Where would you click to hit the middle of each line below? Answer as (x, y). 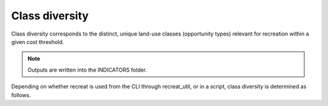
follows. (21, 95)
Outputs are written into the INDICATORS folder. (87, 70)
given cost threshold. (38, 42)
